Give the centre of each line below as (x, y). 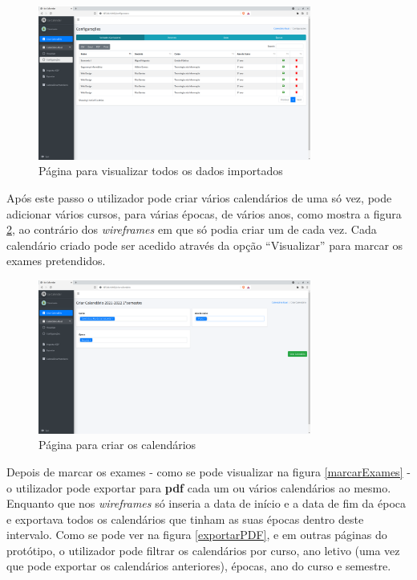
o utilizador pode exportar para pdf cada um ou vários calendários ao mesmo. (199, 487)
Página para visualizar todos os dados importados (161, 171)
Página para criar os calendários (117, 445)
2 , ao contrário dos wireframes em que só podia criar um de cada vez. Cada (192, 229)
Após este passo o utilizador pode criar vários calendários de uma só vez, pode (199, 197)
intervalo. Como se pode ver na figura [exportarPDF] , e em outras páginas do (197, 535)
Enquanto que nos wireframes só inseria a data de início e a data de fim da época (206, 503)
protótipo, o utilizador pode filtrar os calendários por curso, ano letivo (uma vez (203, 550)
